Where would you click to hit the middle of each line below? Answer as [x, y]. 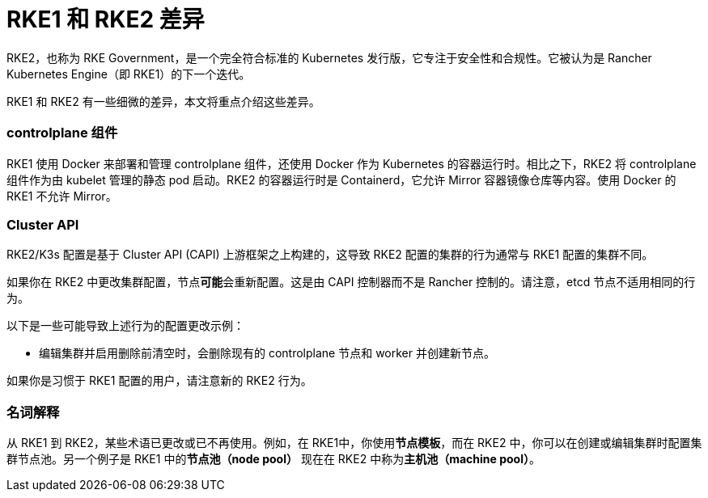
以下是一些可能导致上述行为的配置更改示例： [125, 326]
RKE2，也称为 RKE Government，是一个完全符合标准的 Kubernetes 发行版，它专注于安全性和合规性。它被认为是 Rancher [329, 57]
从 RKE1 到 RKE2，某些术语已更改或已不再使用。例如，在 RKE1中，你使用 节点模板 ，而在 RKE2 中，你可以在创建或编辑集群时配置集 [354, 443]
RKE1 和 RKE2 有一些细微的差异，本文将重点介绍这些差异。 [163, 101]
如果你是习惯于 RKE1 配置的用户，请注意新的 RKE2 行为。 [159, 381]
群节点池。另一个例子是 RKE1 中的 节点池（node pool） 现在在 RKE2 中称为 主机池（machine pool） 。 [273, 459]
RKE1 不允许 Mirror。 [62, 196]
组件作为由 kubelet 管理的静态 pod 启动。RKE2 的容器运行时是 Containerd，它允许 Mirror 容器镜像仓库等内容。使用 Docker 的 [341, 179]
